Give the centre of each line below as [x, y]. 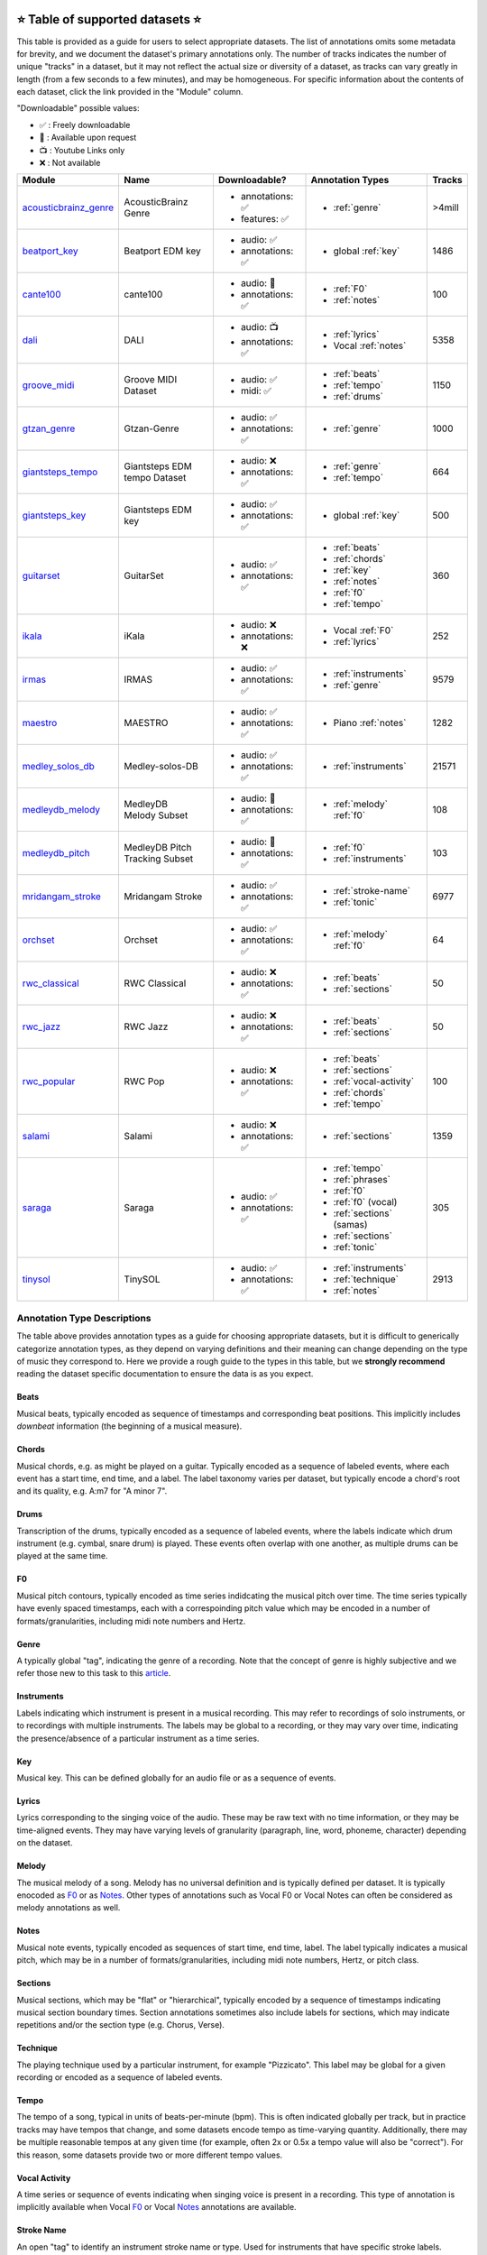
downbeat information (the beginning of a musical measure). [129, 1426]
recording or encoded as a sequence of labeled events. [119, 2077]
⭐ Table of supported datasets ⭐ [109, 19]
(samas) [351, 1225]
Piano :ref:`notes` [370, 723]
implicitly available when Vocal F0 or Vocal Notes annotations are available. [156, 2207]
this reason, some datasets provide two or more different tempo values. [150, 2155]
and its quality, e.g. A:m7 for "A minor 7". [92, 1491]
